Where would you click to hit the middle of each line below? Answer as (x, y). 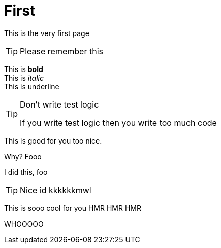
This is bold (24, 69)
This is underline (32, 86)
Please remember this (61, 51)
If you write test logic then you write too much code (118, 122)
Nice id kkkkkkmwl (56, 190)
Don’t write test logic (59, 104)
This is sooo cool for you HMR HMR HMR (73, 208)
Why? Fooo (23, 156)
